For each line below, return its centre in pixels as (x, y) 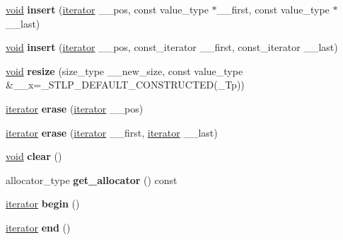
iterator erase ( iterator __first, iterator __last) (112, 132)
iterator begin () (43, 204)
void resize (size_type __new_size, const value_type (124, 70)
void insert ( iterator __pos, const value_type (107, 9)
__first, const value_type (273, 9)
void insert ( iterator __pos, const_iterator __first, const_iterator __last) (172, 47)
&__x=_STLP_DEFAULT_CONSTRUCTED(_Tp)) (125, 85)
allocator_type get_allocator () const (92, 179)
